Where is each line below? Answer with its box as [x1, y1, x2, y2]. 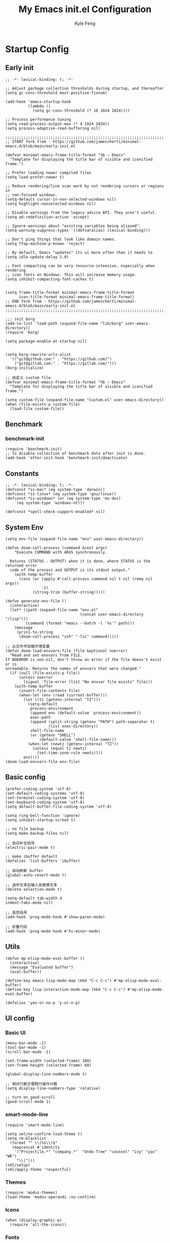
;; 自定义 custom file [5, 375, 51, 380]
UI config [5, 1014, 35, 1022]
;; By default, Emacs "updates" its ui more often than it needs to [5, 250, 153, 255]
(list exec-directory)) [48, 724, 99, 729]
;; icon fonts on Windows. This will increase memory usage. [5, 272, 137, 277]
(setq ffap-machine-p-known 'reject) [5, 241, 85, 246]
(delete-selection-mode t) [5, 887, 62, 892]
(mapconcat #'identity [12, 1145, 60, 1150]
